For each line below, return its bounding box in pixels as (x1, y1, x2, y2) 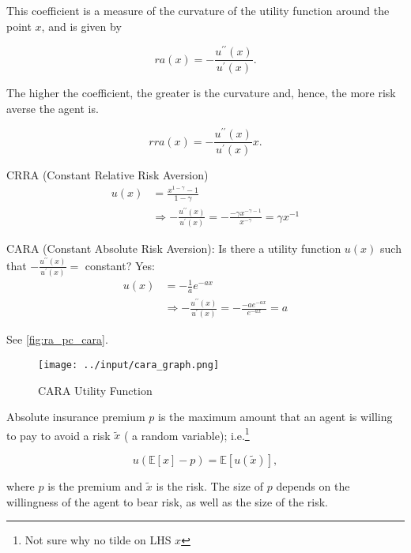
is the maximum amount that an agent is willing (158, 408, 393, 425)
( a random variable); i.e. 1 (123, 424, 250, 443)
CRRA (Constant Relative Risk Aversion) (6, 167, 209, 183)
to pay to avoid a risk (6, 427, 111, 443)
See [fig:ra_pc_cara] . (6, 331, 108, 348)
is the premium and (47, 478, 143, 495)
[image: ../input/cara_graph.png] (38, 359, 220, 371)
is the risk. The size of (156, 478, 264, 495)
